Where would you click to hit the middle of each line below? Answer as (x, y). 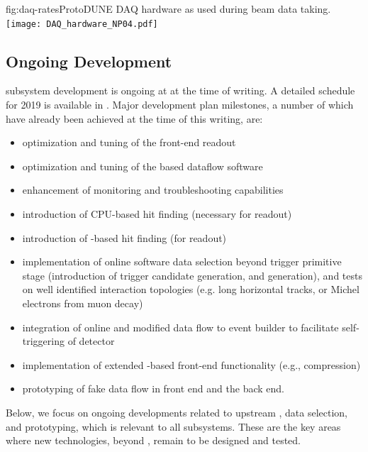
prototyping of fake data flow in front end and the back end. (153, 388)
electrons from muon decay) (83, 303)
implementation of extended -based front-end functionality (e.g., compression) (191, 364)
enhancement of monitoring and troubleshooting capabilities (153, 190)
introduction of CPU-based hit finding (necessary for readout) (157, 214)
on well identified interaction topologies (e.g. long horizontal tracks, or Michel (191, 289)
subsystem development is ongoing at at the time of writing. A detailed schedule (180, 90)
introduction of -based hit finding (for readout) (124, 237)
